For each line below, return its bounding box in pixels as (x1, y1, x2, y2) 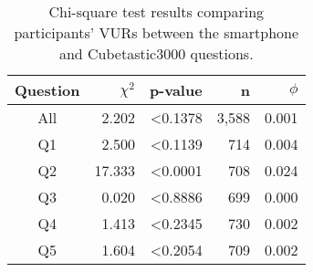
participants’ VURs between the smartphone (14, 22, 299, 43)
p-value (149, 79, 203, 100)
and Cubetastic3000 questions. (58, 43, 254, 64)
